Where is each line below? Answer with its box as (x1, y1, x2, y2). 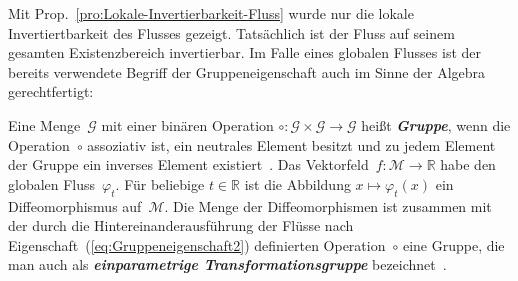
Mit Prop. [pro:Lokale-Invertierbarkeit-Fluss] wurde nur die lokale (8, 3, 414, 23)
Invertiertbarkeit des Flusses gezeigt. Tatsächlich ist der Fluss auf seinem (8, 22, 455, 43)
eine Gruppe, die (402, 234, 505, 255)
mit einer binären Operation (101, 114, 274, 135)
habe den (440, 154, 496, 175)
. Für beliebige (115, 173, 205, 194)
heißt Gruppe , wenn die (361, 114, 511, 135)
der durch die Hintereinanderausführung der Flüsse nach (8, 215, 354, 236)
